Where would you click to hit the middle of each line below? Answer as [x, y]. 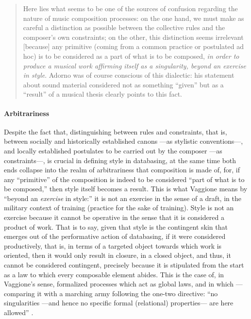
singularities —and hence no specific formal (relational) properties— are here [119, 303]
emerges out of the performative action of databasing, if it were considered [115, 236]
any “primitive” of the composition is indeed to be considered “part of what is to [124, 179]
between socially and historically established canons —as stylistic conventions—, [124, 141]
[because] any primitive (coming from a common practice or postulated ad [133, 46]
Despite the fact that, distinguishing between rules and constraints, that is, [116, 131]
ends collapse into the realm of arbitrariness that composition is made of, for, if [122, 170]
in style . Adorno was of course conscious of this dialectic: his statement [129, 75]
